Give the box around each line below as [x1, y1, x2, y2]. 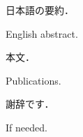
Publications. [6, 73, 61, 87]
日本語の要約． [6, 3, 74, 17]
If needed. [6, 120, 47, 134]
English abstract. [6, 26, 78, 41]
